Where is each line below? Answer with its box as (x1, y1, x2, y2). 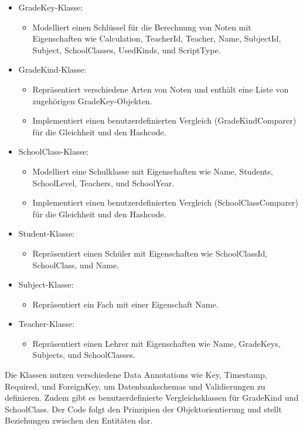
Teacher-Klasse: (18, 318, 74, 330)
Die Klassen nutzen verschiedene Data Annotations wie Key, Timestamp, (5, 368, 267, 381)
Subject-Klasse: (18, 278, 74, 291)
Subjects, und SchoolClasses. (32, 349, 135, 361)
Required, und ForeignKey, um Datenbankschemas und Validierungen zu (5, 380, 265, 392)
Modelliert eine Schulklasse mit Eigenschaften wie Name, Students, (32, 165, 273, 177)
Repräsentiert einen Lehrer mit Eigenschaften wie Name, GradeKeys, (32, 337, 281, 349)
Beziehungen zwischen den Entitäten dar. (5, 414, 153, 426)
